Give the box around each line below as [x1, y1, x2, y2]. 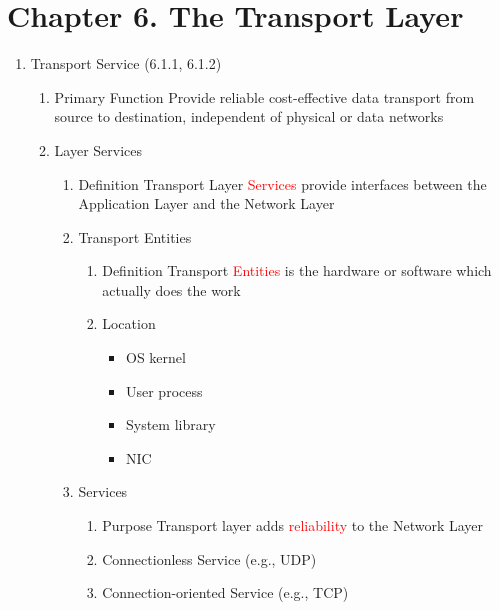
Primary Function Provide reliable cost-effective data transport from [54, 86, 475, 107]
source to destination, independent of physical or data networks [54, 106, 444, 127]
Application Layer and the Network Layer [78, 193, 335, 214]
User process [125, 380, 203, 401]
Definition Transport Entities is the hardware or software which [102, 260, 492, 281]
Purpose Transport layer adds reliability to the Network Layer [102, 515, 484, 536]
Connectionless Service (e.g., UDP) [102, 548, 317, 569]
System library [125, 414, 216, 435]
